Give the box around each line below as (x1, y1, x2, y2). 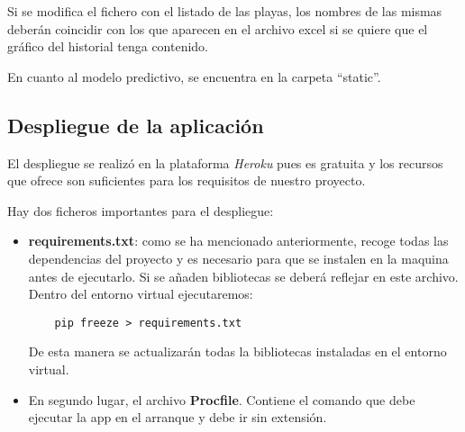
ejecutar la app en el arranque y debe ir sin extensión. (28, 408, 327, 427)
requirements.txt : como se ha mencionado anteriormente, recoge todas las (28, 231, 449, 250)
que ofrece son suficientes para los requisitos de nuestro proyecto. (7, 171, 366, 190)
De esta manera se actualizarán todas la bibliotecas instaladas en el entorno (28, 342, 447, 361)
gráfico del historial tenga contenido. (7, 37, 209, 56)
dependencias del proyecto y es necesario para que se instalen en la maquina (28, 248, 449, 267)
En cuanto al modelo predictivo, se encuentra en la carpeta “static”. (7, 67, 381, 85)
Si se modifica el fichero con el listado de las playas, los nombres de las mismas (7, 2, 442, 20)
